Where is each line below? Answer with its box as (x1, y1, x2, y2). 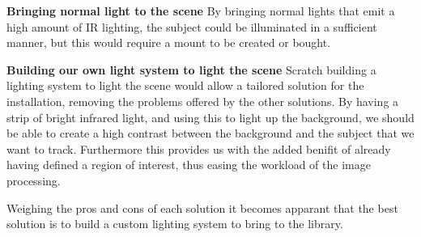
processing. (6, 171, 61, 188)
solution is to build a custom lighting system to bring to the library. (6, 215, 343, 232)
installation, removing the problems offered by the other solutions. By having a (6, 92, 399, 109)
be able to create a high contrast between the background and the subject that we (6, 125, 415, 142)
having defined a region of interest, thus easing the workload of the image (6, 156, 371, 173)
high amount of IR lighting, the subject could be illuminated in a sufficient (6, 18, 377, 35)
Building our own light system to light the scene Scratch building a (6, 61, 376, 78)
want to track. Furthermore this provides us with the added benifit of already (6, 140, 391, 157)
